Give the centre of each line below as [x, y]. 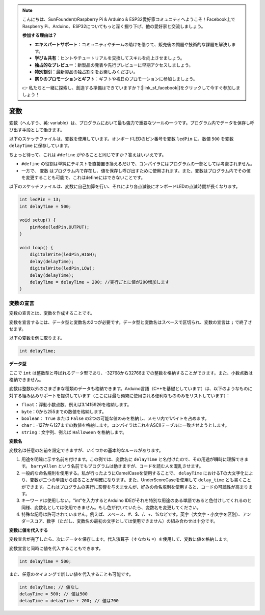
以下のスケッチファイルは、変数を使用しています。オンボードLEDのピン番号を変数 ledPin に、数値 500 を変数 [121, 139]
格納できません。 [26, 380]
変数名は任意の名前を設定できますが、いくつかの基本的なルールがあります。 [86, 450]
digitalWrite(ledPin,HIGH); [64, 255]
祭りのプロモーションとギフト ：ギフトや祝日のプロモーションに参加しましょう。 [116, 79]
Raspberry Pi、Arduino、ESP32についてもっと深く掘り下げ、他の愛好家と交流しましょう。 [114, 26]
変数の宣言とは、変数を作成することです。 [52, 313]
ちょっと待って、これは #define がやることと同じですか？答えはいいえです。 [88, 154]
